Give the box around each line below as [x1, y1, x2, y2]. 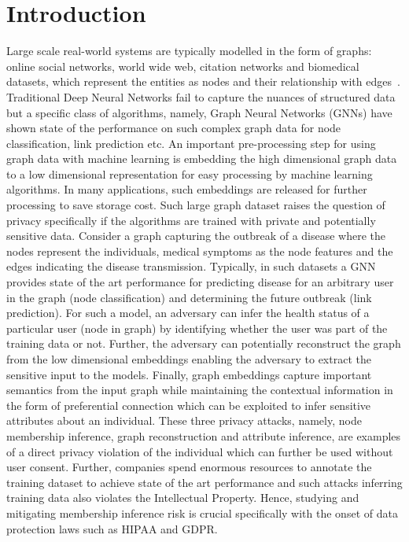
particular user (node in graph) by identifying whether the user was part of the [6, 319, 388, 336]
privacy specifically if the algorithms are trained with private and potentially [6, 212, 376, 228]
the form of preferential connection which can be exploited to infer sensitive [6, 396, 371, 413]
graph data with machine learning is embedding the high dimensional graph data [6, 150, 397, 167]
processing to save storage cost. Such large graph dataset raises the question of [6, 197, 385, 213]
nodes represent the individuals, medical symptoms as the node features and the [6, 242, 393, 259]
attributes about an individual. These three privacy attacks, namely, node [6, 412, 362, 429]
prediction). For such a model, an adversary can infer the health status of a [6, 304, 370, 321]
